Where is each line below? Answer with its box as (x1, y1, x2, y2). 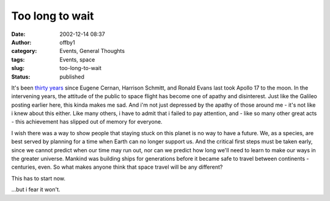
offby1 (59, 38, 76, 46)
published (59, 73, 85, 80)
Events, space (59, 55, 95, 63)
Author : (11, 38, 32, 46)
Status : (11, 73, 31, 80)
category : (11, 48, 37, 55)
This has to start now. (11, 174, 66, 182)
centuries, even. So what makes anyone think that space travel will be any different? (11, 163, 223, 171)
